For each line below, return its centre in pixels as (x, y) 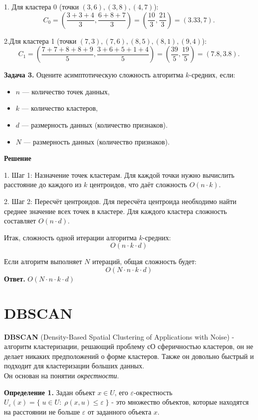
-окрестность (153, 392)
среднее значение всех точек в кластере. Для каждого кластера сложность (116, 211)
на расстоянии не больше (42, 411)
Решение (18, 158)
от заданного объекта (119, 411)
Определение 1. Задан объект (50, 392)
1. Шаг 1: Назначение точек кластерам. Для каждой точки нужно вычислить (119, 175)
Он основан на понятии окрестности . (62, 375)
